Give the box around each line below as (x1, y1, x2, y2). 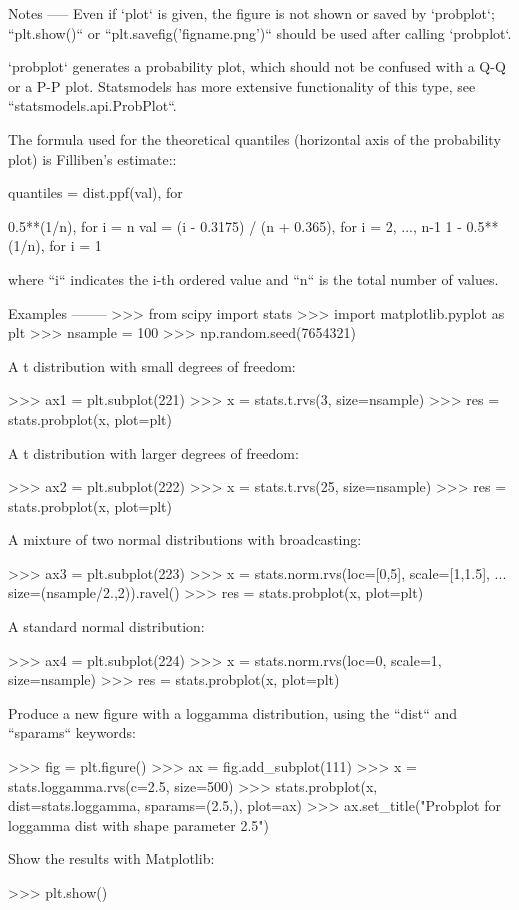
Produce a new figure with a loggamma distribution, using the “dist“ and (8, 702, 457, 723)
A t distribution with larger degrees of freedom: (8, 442, 299, 463)
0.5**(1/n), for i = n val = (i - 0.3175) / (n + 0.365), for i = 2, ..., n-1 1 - (8, 215, 462, 236)
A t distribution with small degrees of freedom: (8, 355, 296, 376)
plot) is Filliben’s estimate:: (8, 148, 177, 169)
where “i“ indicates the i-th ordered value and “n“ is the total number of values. (8, 268, 499, 289)
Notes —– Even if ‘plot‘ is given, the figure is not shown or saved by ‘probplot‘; (8, 3, 495, 23)
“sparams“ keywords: (8, 722, 136, 743)
